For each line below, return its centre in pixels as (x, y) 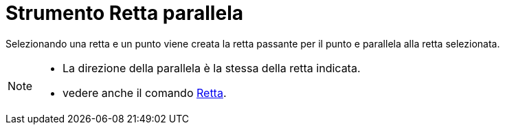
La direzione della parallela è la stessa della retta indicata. (212, 68)
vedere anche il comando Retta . (145, 93)
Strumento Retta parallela (124, 13)
